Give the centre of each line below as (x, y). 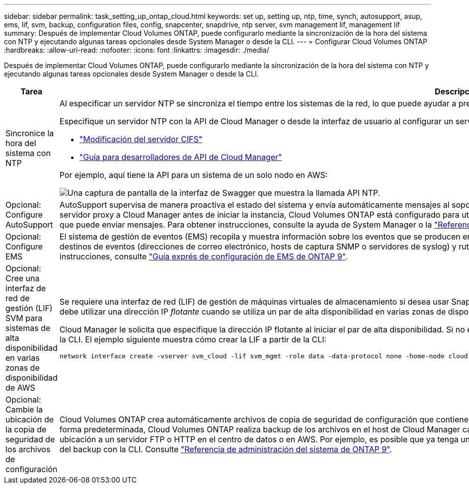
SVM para (24, 318)
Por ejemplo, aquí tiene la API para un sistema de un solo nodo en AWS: (194, 175)
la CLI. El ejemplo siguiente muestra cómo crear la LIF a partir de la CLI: (193, 339)
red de (18, 298)
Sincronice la (30, 133)
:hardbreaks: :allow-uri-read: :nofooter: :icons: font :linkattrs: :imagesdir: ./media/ (137, 50)
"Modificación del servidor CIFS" (141, 139)
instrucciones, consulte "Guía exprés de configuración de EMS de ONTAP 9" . (203, 256)
